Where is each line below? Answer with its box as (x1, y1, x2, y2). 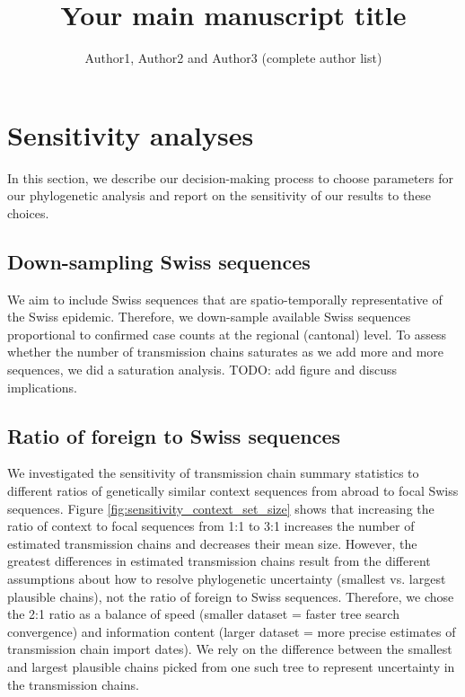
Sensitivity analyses (7, 116, 254, 153)
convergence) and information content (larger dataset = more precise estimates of (7, 622, 456, 640)
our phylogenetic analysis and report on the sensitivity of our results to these (7, 186, 432, 205)
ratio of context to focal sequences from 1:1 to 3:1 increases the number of (7, 516, 415, 535)
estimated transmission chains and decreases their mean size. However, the (7, 534, 417, 552)
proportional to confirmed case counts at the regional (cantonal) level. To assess (7, 324, 447, 343)
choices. (7, 203, 49, 222)
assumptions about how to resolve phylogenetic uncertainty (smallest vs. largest (7, 569, 446, 587)
